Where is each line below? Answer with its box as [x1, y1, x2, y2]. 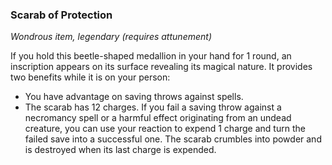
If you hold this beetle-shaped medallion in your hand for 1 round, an [10, 50, 292, 62]
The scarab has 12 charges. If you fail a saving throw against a [24, 101, 282, 113]
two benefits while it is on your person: [10, 71, 171, 83]
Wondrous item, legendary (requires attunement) [10, 31, 212, 43]
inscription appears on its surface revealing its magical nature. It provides [10, 61, 313, 73]
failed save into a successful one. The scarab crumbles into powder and [24, 133, 322, 145]
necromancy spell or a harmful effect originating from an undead [24, 112, 292, 124]
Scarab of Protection [10, 8, 113, 22]
